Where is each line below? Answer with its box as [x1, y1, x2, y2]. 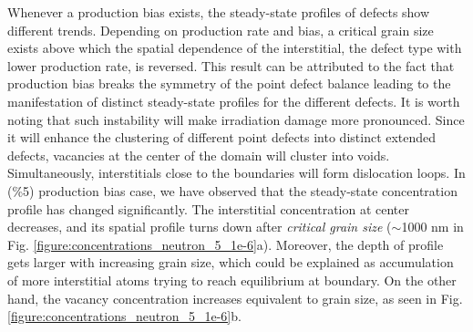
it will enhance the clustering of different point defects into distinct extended [7, 128, 437, 147]
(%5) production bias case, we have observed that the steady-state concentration [7, 181, 458, 200]
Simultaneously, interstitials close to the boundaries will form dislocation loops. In [7, 163, 466, 182]
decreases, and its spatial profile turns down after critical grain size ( [7, 217, 392, 236]
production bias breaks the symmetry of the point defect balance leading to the [7, 74, 451, 93]
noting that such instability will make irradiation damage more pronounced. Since [7, 109, 465, 129]
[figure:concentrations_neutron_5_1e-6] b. [7, 306, 242, 326]
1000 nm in [401, 217, 464, 236]
